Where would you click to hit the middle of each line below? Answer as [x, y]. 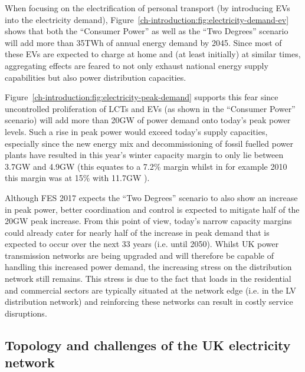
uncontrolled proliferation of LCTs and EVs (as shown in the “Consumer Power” [150, 108]
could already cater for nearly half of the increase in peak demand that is [137, 232]
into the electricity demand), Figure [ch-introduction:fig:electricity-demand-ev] [147, 19]
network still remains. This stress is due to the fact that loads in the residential [148, 279]
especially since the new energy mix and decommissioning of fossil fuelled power [149, 143]
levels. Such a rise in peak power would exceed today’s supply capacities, [136, 131]
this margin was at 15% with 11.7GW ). [77, 178]
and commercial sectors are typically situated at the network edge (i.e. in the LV [151, 290]
